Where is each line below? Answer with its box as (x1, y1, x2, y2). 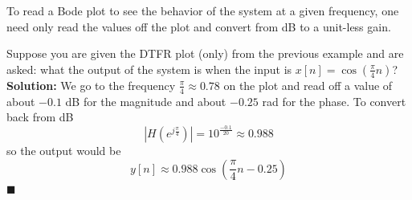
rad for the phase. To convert (262, 92, 406, 109)
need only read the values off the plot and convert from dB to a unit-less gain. (6, 18, 391, 35)
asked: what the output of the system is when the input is (6, 60, 292, 77)
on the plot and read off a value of (223, 76, 393, 93)
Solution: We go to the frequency (6, 76, 176, 93)
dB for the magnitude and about (65, 92, 226, 109)
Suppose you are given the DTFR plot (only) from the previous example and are (6, 45, 404, 62)
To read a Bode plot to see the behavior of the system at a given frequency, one (6, 2, 399, 18)
